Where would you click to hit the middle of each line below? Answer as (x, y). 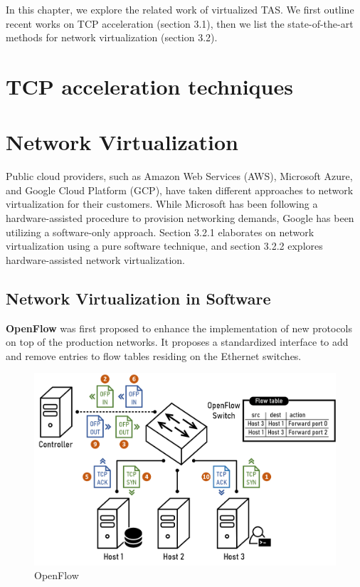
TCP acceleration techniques (149, 86)
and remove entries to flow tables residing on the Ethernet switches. (154, 355)
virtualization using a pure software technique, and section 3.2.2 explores (164, 246)
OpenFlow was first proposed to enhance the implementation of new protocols (179, 328)
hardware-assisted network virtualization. (96, 259)
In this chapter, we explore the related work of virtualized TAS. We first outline (180, 9)
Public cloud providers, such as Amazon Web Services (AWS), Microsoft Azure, (179, 176)
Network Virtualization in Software (138, 298)
